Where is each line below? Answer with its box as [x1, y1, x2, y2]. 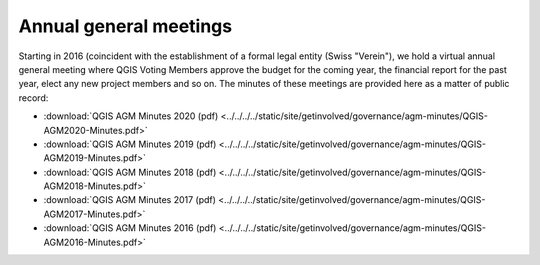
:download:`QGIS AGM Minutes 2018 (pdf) [43, 166, 217, 178]
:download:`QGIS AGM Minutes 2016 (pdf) [43, 222, 217, 234]
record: [18, 91, 49, 104]
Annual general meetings [18, 15, 233, 37]
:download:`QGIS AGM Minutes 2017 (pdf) [43, 194, 217, 206]
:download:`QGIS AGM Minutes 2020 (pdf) [43, 110, 219, 122]
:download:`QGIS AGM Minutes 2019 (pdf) [43, 138, 217, 150]
